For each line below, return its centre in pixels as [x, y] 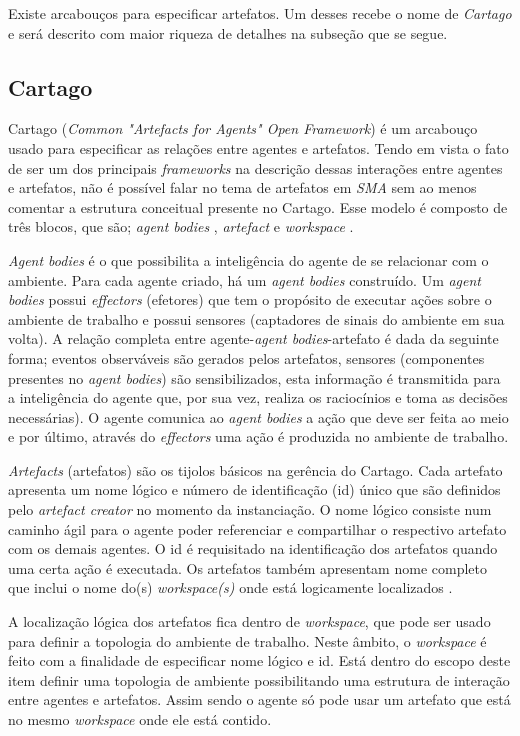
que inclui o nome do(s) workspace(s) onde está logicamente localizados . [230, 587]
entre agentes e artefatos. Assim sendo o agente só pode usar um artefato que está [259, 699]
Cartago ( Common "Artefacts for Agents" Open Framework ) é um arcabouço [243, 128]
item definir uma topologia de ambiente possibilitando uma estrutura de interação [259, 679]
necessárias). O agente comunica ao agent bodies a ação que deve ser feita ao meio [258, 416]
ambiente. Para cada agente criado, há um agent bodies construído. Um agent [245, 279]
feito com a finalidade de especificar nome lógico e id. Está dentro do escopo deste [259, 660]
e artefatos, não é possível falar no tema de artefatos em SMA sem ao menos [242, 187]
